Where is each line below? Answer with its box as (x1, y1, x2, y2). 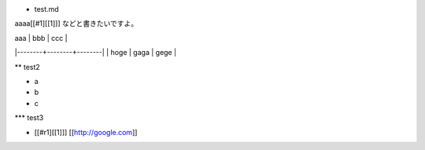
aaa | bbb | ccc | (14, 33, 68, 42)
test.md (34, 5, 59, 13)
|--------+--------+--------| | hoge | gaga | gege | (14, 48, 177, 57)
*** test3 (14, 113, 44, 123)
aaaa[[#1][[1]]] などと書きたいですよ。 (14, 19, 139, 28)
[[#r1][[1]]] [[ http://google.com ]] (34, 127, 138, 137)
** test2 (14, 62, 41, 71)
